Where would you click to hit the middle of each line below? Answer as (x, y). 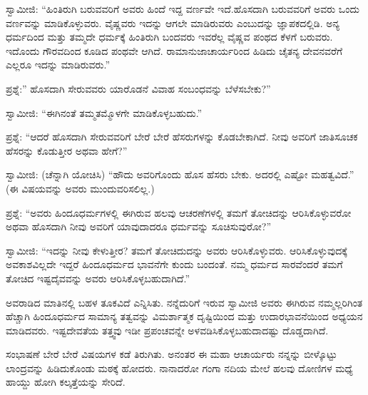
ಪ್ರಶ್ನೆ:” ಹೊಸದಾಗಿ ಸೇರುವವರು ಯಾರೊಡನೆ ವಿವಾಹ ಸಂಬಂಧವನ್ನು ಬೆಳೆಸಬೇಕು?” (138, 88)
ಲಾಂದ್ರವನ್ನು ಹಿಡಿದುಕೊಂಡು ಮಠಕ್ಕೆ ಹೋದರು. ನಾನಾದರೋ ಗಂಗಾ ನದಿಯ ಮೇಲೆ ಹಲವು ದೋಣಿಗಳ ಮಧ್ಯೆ (179, 368)
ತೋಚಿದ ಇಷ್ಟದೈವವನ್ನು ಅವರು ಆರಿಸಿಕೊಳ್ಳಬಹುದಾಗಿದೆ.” (98, 278)
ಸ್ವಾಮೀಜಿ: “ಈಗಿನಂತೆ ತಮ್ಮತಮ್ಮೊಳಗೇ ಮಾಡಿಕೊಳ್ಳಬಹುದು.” (104, 112)
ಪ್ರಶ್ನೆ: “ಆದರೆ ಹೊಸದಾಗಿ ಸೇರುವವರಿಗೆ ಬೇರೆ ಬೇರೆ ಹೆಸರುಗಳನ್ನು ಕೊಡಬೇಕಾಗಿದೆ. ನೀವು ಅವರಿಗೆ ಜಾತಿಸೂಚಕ (182, 137)
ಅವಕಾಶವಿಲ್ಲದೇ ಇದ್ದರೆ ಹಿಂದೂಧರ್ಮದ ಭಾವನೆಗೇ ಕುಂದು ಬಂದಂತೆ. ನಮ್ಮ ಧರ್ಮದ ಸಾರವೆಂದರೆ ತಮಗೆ (174, 264)
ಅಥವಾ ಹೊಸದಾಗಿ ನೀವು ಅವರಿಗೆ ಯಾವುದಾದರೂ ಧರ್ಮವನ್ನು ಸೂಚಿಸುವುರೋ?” (139, 226)
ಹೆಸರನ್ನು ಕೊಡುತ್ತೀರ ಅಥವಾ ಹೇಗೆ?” (67, 150)
